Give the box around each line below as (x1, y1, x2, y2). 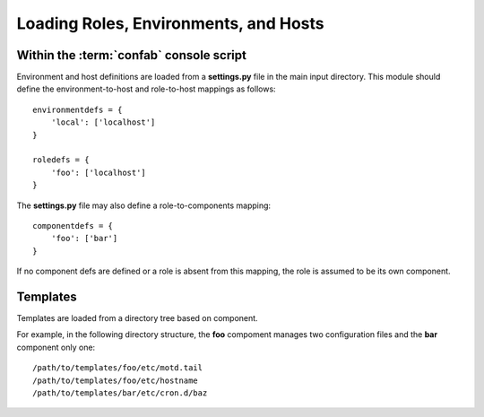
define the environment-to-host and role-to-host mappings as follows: (16, 83, 277, 94)
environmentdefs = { (32, 104, 123, 115)
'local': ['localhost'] (50, 117, 156, 127)
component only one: (16, 342, 96, 352)
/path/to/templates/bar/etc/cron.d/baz (32, 388, 208, 398)
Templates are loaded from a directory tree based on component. (16, 313, 259, 324)
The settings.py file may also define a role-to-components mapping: (16, 200, 272, 211)
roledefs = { (32, 155, 90, 165)
